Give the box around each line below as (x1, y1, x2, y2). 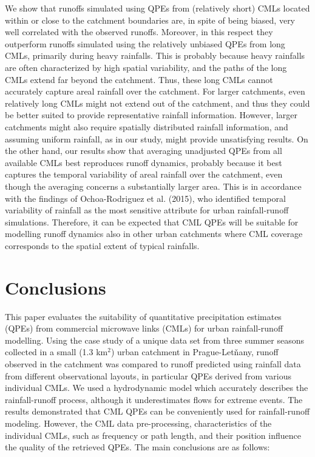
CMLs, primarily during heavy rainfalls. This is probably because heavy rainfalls (5, 49, 305, 62)
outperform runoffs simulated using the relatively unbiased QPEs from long (5, 37, 285, 50)
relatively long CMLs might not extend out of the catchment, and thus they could (5, 96, 310, 109)
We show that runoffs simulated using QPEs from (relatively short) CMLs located (5, 2, 310, 14)
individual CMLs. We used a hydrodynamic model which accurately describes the (5, 381, 308, 394)
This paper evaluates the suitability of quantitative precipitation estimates (5, 310, 282, 322)
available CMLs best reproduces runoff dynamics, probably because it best (5, 156, 282, 168)
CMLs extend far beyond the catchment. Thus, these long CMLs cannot (5, 73, 273, 85)
